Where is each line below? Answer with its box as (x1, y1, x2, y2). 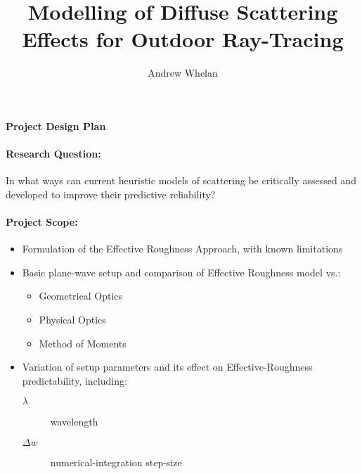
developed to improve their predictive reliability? (6, 186, 216, 201)
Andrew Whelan (148, 65, 218, 80)
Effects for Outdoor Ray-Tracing (22, 25, 344, 53)
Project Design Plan (6, 118, 106, 133)
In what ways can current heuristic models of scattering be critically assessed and (6, 173, 356, 188)
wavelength (50, 414, 98, 429)
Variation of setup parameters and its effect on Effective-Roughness (22, 359, 313, 374)
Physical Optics (39, 312, 106, 327)
